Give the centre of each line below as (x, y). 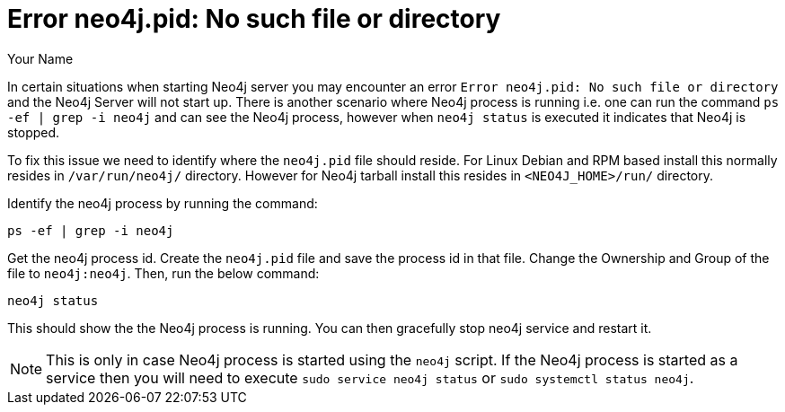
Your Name (40, 58)
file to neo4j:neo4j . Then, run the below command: (163, 273)
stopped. (34, 132)
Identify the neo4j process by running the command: (163, 203)
